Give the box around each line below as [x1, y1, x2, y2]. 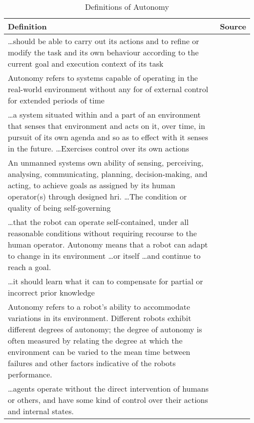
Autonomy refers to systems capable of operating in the [8, 72, 198, 83]
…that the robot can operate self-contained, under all [8, 216, 189, 227]
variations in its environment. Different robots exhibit [8, 312, 191, 323]
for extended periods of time [8, 95, 105, 106]
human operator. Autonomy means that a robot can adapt [8, 239, 208, 250]
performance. [8, 369, 52, 380]
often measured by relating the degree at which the [8, 335, 183, 346]
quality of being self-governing [8, 202, 111, 213]
